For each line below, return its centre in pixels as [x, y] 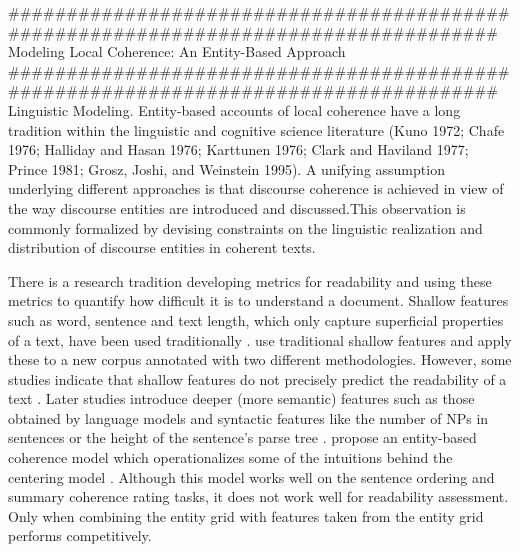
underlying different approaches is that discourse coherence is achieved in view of [256, 188]
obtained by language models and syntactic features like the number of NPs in [248, 417]
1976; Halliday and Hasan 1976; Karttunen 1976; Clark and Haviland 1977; [238, 149]
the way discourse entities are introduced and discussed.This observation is [237, 207]
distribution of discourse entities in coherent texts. [162, 247]
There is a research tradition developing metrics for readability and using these [250, 280]
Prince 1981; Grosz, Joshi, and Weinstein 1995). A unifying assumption [226, 168]
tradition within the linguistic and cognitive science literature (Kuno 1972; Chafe [256, 129]
